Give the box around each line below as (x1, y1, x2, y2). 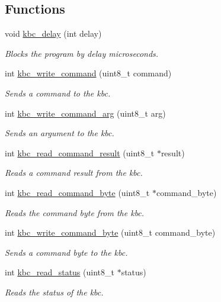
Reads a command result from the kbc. (5, 166, 143, 179)
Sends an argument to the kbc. (5, 127, 114, 139)
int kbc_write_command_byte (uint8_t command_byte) (5, 226, 216, 239)
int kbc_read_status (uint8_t (5, 266, 114, 278)
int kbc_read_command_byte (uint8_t (5, 186, 150, 198)
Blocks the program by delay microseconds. (5, 47, 159, 59)
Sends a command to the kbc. (5, 86, 111, 99)
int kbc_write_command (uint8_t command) (5, 67, 172, 79)
